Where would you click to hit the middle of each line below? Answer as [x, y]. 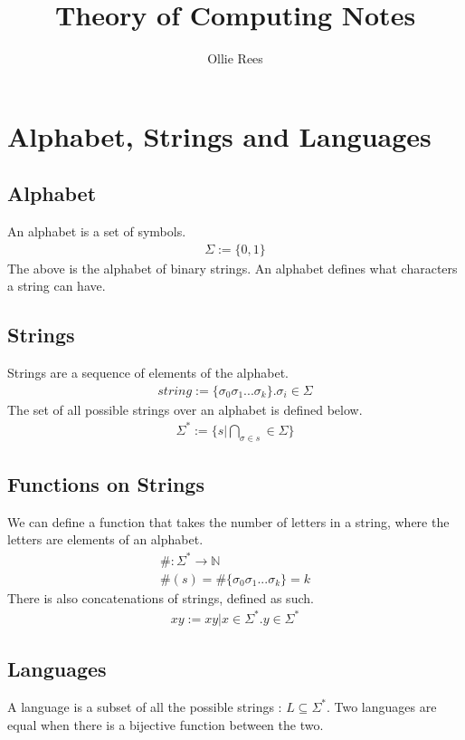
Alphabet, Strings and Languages [219, 135]
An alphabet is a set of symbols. [97, 231]
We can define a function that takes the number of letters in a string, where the [228, 521]
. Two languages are [381, 706]
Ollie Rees [235, 58]
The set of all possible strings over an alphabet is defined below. [185, 409]
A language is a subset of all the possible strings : [145, 706]
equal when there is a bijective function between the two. [166, 724]
